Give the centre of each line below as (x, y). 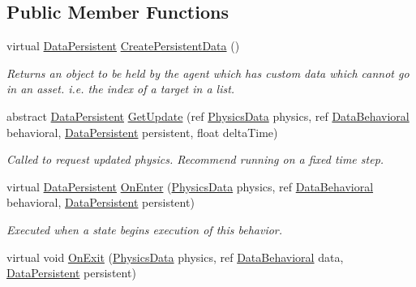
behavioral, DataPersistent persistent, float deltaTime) (142, 132)
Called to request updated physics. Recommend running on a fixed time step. (195, 159)
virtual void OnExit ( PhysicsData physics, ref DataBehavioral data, (175, 257)
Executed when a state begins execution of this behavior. (145, 229)
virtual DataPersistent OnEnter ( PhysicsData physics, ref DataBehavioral (190, 186)
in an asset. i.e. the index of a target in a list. (121, 89)
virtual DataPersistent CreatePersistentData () (123, 46)
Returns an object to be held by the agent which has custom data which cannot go (208, 73)
